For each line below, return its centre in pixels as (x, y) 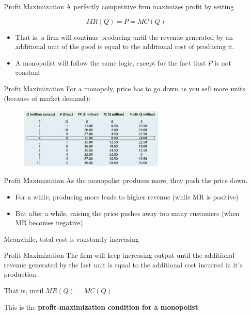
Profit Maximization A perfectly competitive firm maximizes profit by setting (119, 6)
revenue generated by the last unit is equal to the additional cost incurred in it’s (123, 264)
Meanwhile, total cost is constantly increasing (71, 239)
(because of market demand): (47, 98)
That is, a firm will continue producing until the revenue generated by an (124, 37)
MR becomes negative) (49, 223)
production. (21, 274)
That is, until (24, 290)
